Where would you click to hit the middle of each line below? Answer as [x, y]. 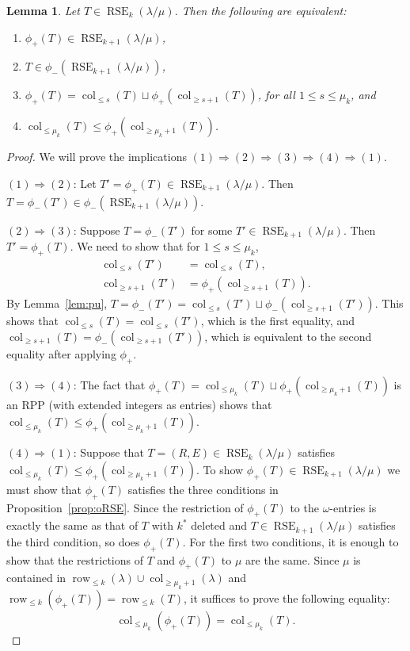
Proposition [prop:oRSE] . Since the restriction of [125, 507]
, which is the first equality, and [277, 321]
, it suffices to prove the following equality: [287, 597]
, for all [276, 95]
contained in [36, 578]
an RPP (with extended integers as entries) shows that [139, 404]
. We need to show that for [135, 246]
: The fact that [109, 384]
